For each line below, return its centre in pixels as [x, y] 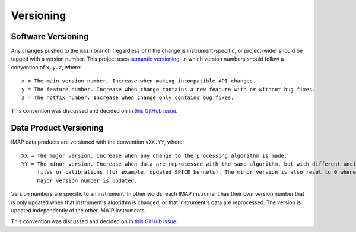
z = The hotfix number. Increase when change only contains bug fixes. [128, 98]
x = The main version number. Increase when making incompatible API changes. [139, 81]
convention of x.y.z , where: [46, 67]
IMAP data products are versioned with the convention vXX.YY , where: [97, 142]
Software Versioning [50, 36]
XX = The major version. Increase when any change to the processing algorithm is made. [155, 155]
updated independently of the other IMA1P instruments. [79, 211]
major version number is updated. [87, 180]
